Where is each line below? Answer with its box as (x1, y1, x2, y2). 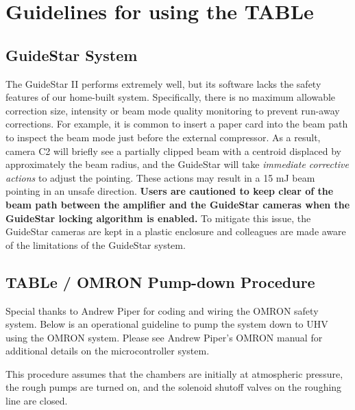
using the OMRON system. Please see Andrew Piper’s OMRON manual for (5, 330, 323, 344)
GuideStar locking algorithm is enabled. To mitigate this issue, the (5, 210, 311, 225)
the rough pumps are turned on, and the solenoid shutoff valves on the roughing (5, 380, 342, 394)
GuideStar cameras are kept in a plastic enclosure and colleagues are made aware (5, 224, 346, 239)
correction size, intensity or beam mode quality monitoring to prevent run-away (5, 103, 340, 117)
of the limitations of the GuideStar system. (5, 237, 186, 252)
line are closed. (5, 394, 68, 408)
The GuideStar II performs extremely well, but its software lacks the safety (5, 76, 321, 91)
